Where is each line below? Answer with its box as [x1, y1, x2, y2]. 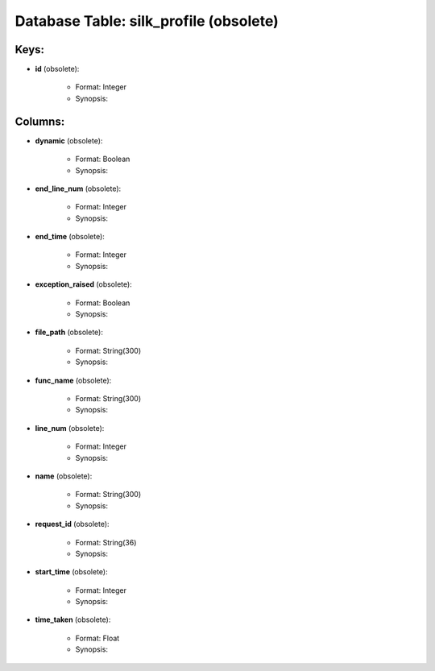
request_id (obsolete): [35, 520, 110, 529]
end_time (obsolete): [35, 232, 105, 242]
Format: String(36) [75, 537, 137, 547]
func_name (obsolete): [35, 375, 112, 385]
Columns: [14, 114, 65, 128]
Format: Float [75, 633, 120, 643]
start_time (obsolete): [35, 567, 108, 577]
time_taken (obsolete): [35, 615, 111, 624]
